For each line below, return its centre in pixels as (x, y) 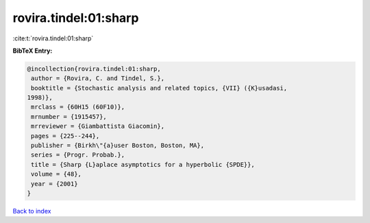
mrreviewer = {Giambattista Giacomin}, (98, 126)
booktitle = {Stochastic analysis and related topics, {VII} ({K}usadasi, (159, 88)
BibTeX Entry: (33, 51)
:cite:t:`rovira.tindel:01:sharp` (53, 38)
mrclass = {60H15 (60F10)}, (78, 107)
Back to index (32, 211)
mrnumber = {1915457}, (69, 117)
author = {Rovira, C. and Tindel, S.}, (98, 78)
